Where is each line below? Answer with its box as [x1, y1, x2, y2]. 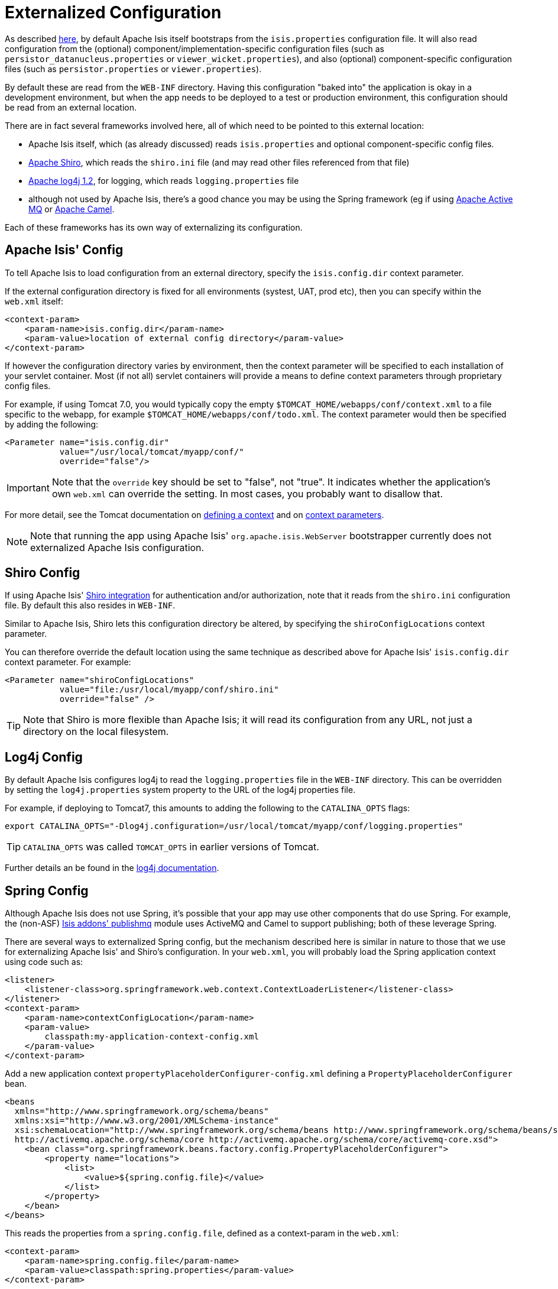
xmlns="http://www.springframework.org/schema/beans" [14, 1106, 269, 1116]
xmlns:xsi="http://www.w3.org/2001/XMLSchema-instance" [14, 1116, 279, 1126]
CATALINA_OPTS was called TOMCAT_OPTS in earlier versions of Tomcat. [23, 841, 319, 853]
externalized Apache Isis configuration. [30, 541, 205, 553]
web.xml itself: [5, 296, 63, 306]
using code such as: [5, 957, 83, 967]
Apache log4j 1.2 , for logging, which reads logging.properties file [28, 175, 299, 186]
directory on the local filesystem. [23, 726, 169, 738]
